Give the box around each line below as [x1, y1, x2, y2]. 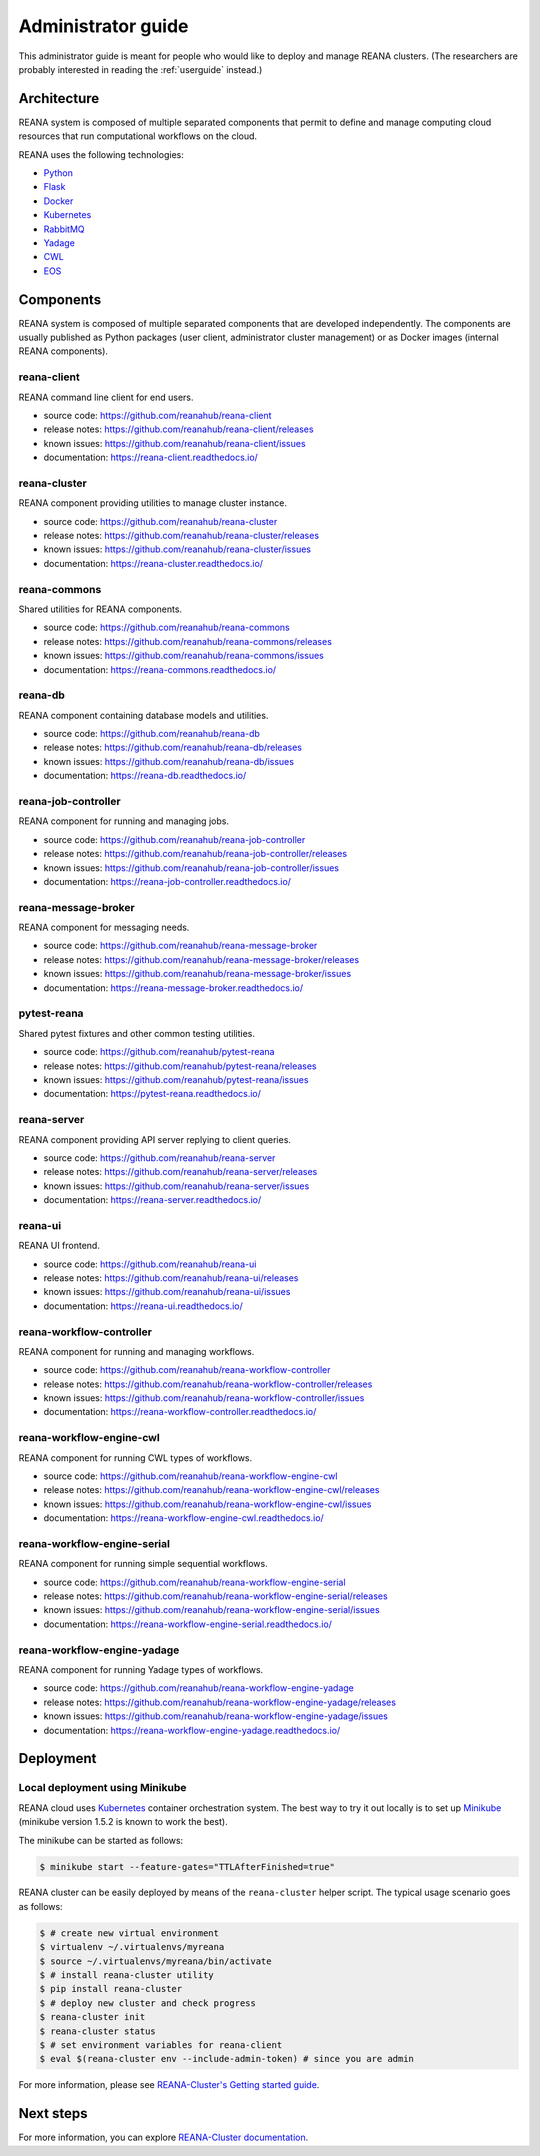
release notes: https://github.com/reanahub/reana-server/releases [43, 1166, 318, 1178]
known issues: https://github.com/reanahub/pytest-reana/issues [43, 1073, 309, 1085]
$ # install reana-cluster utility [39, 1970, 214, 1981]
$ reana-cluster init [39, 2011, 146, 2023]
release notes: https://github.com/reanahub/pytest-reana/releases [43, 1060, 317, 1072]
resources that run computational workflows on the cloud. [18, 130, 258, 142]
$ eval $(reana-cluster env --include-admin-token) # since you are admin [39, 2053, 415, 2065]
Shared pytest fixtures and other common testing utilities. [18, 1027, 255, 1039]
